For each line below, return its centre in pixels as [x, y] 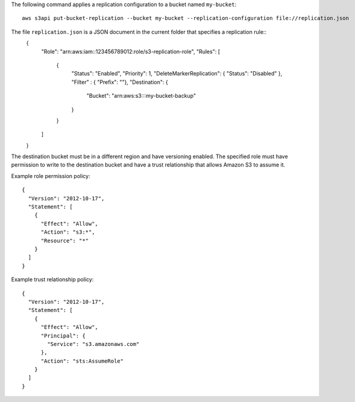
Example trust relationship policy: [52, 279]
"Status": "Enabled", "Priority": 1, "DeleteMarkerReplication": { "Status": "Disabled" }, [177, 74]
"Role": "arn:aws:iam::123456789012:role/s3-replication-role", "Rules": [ [130, 51]
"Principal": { [63, 336]
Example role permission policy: [51, 176]
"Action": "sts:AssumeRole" [82, 361]
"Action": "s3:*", [68, 232]
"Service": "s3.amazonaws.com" [93, 344]
